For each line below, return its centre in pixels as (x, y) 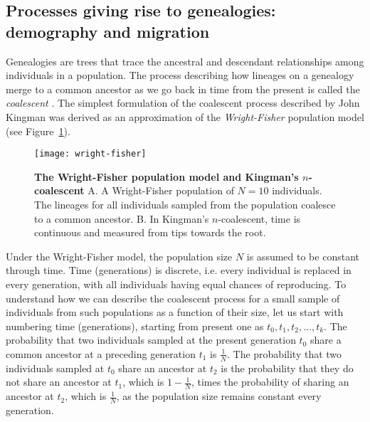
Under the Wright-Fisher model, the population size (119, 256)
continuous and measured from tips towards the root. (150, 232)
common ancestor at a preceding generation (101, 353)
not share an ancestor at (59, 382)
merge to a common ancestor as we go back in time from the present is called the (183, 89)
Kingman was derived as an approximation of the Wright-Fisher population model (185, 116)
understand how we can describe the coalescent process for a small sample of (173, 298)
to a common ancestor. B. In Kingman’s (122, 218)
